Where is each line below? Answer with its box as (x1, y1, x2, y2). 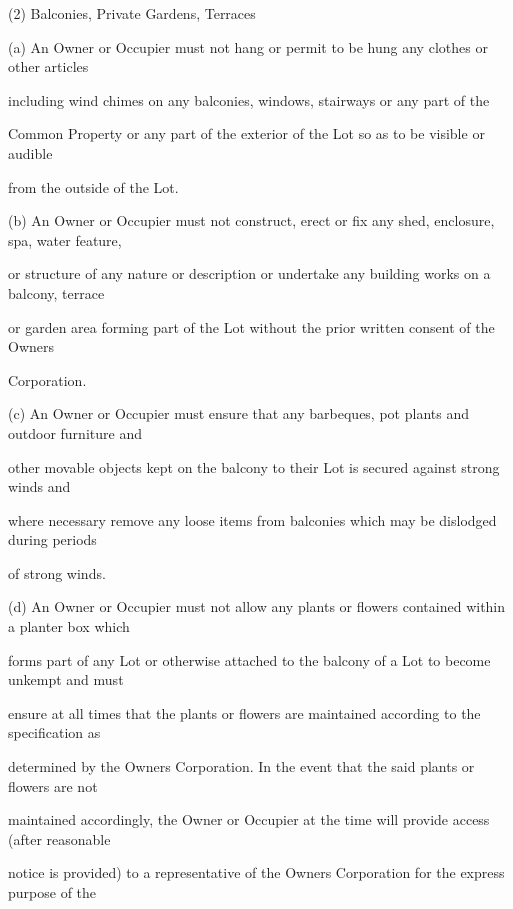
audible (8, 142, 53, 163)
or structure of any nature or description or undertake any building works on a (8, 263, 491, 284)
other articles (8, 56, 89, 77)
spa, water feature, (8, 229, 122, 250)
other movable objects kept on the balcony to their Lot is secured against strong (8, 456, 500, 477)
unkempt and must (8, 669, 124, 690)
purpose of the (8, 882, 97, 902)
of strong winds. (8, 562, 106, 583)
